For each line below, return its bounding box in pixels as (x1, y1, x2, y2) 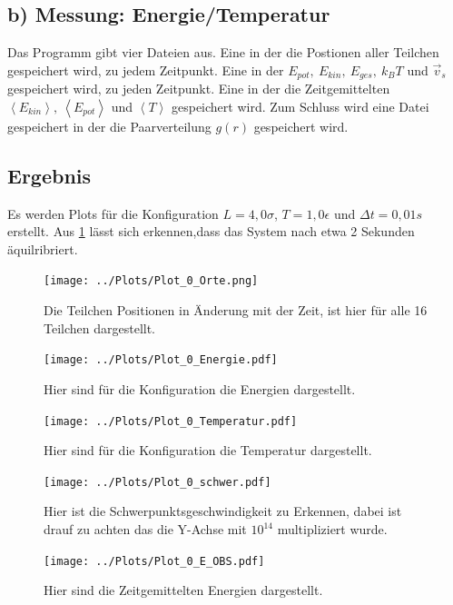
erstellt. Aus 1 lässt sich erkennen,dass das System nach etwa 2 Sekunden (7, 222, 415, 241)
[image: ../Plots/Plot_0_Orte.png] (44, 274, 259, 288)
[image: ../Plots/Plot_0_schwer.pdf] (44, 475, 271, 489)
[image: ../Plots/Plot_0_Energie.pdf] (44, 353, 278, 367)
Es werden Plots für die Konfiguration (7, 203, 219, 223)
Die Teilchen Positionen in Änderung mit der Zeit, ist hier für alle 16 (44, 301, 428, 320)
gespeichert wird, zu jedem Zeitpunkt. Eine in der (7, 60, 284, 79)
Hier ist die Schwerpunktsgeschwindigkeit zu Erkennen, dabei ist (44, 501, 402, 521)
